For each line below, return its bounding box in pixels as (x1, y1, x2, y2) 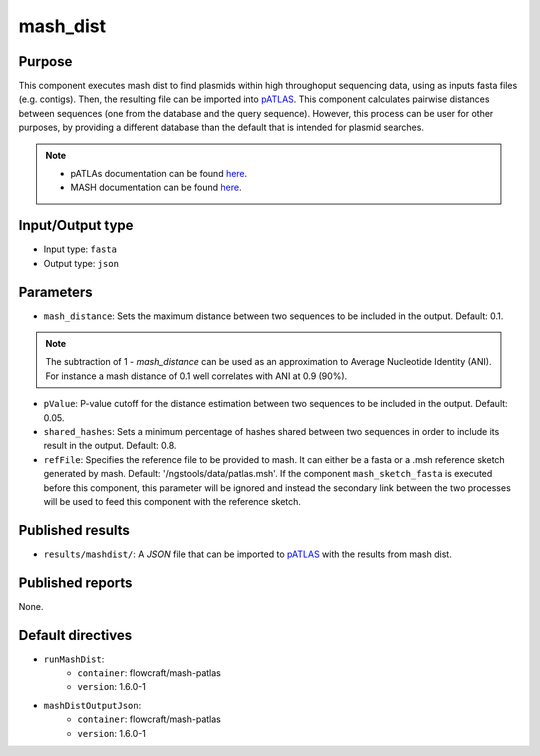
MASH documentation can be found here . (70, 181, 242, 194)
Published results (18, 521, 130, 539)
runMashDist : (43, 653, 105, 665)
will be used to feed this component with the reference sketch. (43, 495, 302, 507)
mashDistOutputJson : (43, 699, 142, 711)
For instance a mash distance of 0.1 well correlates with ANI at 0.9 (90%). (45, 370, 348, 382)
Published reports (18, 574, 133, 591)
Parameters (18, 283, 93, 300)
